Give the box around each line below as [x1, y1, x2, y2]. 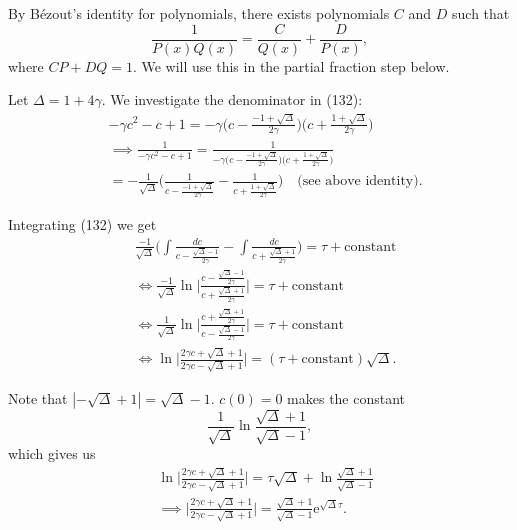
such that [452, 3, 510, 23]
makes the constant [287, 387, 406, 408]
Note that [8, 387, 68, 408]
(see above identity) [297, 174, 419, 189]
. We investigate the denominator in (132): [101, 89, 363, 110]
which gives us [8, 443, 96, 464]
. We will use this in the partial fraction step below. [132, 55, 450, 76]
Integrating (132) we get [8, 214, 157, 235]
